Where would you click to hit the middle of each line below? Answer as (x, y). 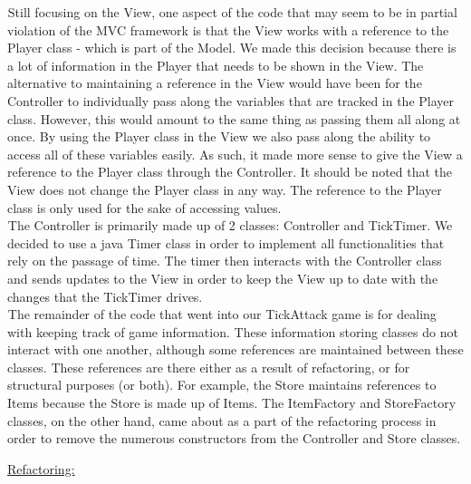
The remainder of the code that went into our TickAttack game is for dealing (222, 314)
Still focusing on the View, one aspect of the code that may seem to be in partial (232, 12)
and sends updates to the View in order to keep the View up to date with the (223, 278)
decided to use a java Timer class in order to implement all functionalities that (226, 242)
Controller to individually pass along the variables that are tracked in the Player (231, 100)
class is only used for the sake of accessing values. (144, 207)
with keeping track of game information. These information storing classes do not (233, 331)
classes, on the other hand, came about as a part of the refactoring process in (222, 420)
